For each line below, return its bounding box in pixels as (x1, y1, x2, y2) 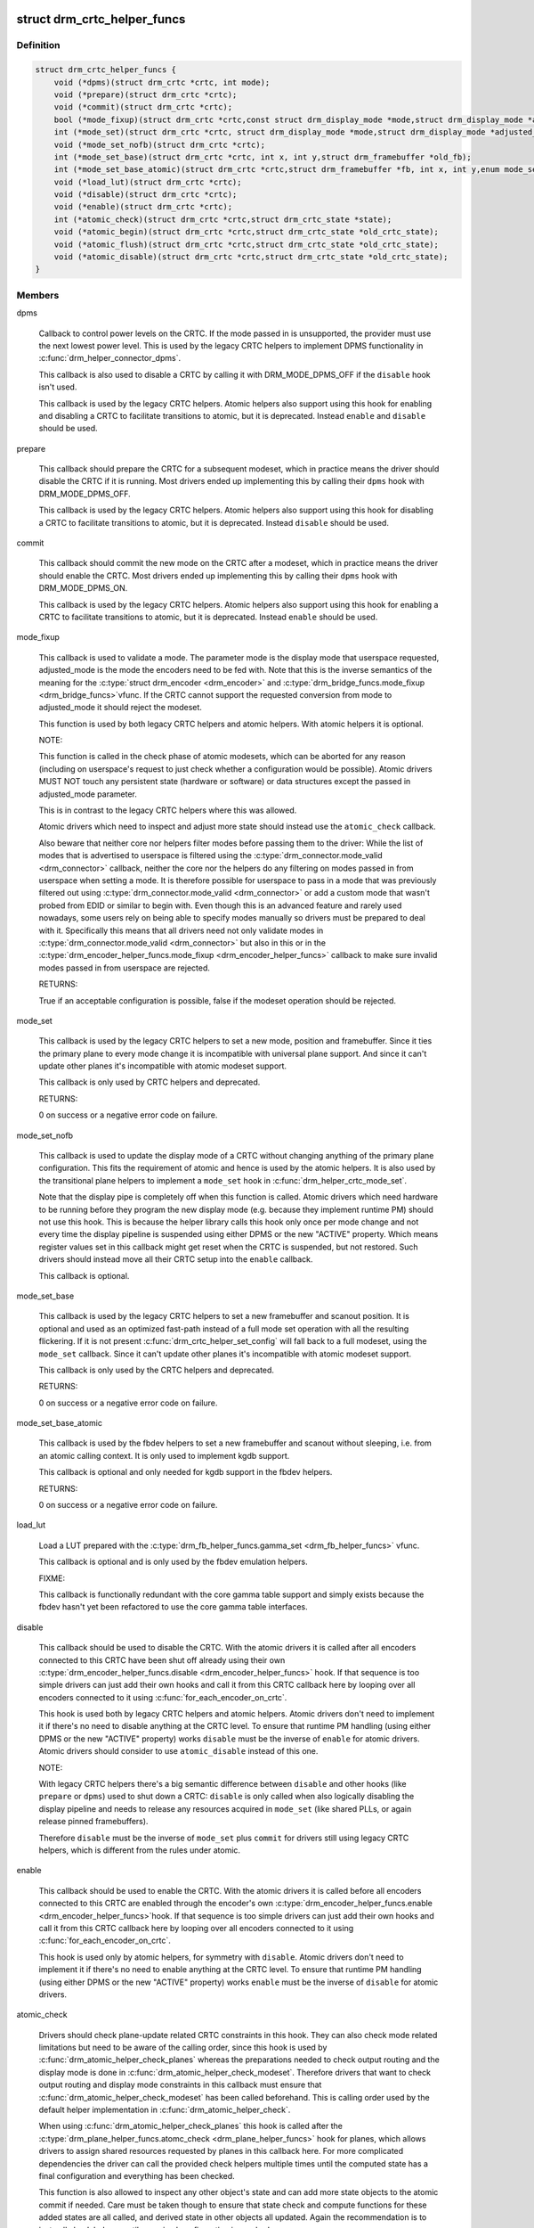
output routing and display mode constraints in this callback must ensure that (38, 2079, 322, 2090)
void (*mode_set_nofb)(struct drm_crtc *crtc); (53, 139, 266, 150)
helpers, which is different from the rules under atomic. (38, 1845, 240, 1855)
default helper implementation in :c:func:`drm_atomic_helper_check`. (38, 2104, 291, 2116)
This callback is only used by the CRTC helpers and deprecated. (38, 1364, 275, 1375)
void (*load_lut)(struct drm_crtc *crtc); (53, 176, 242, 187)
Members (16, 289, 60, 301)
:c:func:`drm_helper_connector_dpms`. (38, 353, 182, 364)
